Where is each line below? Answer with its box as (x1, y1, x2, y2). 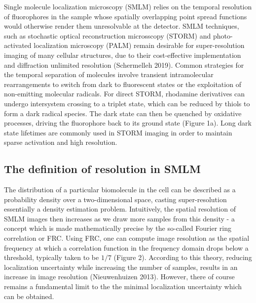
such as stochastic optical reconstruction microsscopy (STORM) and (4, 30, 211, 41)
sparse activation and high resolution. (4, 137, 117, 147)
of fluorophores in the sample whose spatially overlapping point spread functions (4, 11, 247, 21)
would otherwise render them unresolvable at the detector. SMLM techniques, (4, 21, 239, 31)
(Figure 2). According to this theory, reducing (113, 252, 252, 262)
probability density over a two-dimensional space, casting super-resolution (4, 194, 227, 204)
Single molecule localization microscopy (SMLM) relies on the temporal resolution (4, 1, 252, 11)
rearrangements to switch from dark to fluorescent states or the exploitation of (4, 79, 241, 89)
